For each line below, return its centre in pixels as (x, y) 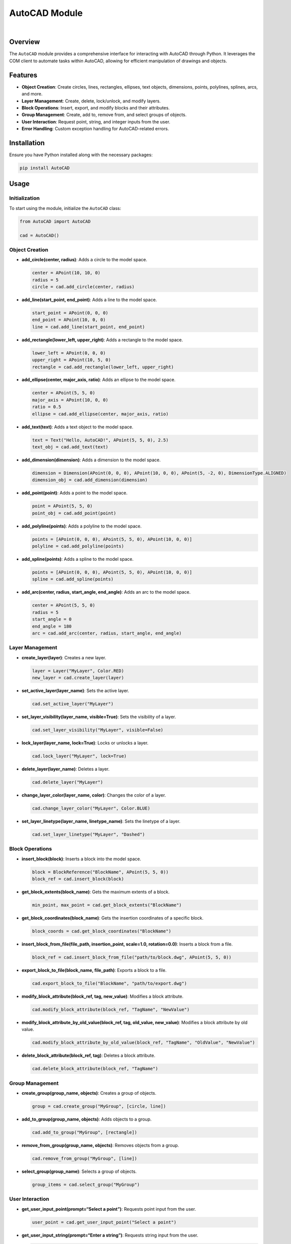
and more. (32, 94)
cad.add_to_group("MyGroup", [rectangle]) (85, 1132)
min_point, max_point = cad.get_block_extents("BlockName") (107, 905)
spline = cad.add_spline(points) (73, 579)
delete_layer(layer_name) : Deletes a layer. (66, 769)
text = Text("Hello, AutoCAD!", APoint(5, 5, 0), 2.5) (100, 440)
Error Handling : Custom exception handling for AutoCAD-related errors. (95, 129)
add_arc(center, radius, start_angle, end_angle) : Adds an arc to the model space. (106, 592)
